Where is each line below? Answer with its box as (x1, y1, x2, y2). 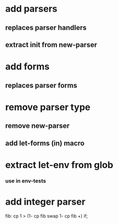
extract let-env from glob (5, 159, 113, 171)
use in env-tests (5, 177, 46, 184)
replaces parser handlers (5, 23, 87, 32)
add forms (5, 61, 50, 73)
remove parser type (5, 101, 91, 113)
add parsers (5, 3, 57, 15)
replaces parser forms (5, 81, 77, 89)
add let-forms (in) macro (5, 139, 85, 147)
